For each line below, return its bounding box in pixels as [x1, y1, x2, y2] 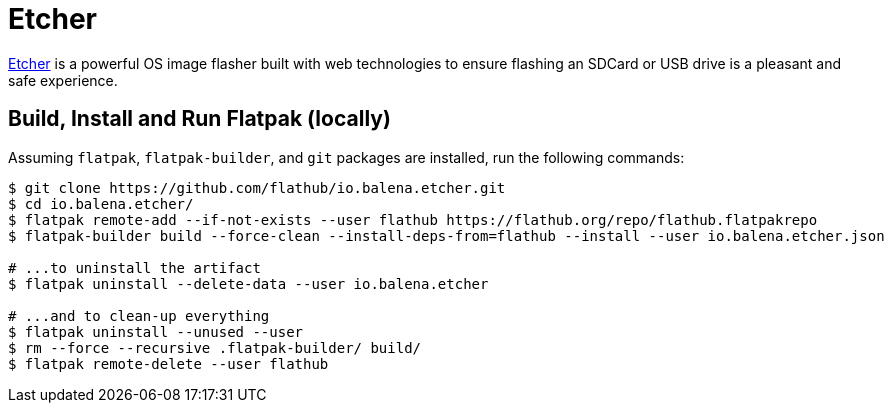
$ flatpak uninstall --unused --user [8, 323, 304, 340]
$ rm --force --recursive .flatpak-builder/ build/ [8, 339, 422, 356]
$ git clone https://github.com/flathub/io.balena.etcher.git [8, 179, 506, 196]
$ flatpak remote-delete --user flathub [8, 355, 329, 372]
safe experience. [8, 71, 118, 89]
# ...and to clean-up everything [8, 307, 270, 324]
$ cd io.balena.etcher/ [8, 195, 194, 212]
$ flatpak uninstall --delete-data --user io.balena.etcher [8, 275, 489, 292]
